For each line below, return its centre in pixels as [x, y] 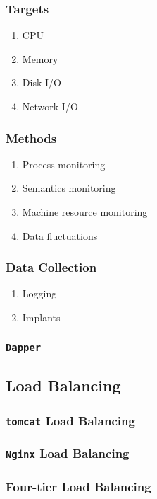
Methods [31, 138]
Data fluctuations [60, 235]
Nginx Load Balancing [68, 453]
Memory [40, 58]
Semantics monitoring [69, 188]
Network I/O [50, 106]
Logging [39, 293]
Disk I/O [42, 82]
